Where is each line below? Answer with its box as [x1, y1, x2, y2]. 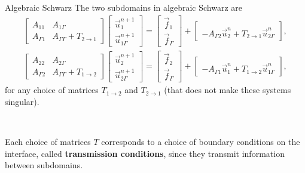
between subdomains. [5, 159, 83, 171]
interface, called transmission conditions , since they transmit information [5, 147, 285, 159]
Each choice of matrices [5, 135, 91, 148]
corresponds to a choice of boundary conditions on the [101, 135, 300, 148]
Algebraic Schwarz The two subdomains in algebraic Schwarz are [5, 1, 242, 13]
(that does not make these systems [164, 84, 291, 96]
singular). [5, 95, 39, 108]
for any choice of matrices [5, 84, 99, 96]
